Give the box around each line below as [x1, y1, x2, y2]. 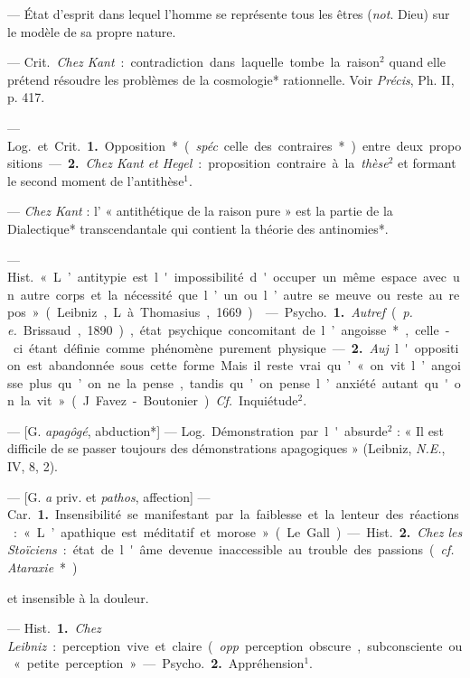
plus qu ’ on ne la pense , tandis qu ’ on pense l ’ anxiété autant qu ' [29, 373, 448, 392]
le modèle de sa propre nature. [7, 22, 176, 41]
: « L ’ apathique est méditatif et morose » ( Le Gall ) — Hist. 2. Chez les [13, 522, 463, 541]
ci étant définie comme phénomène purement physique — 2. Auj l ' [13, 338, 409, 357]
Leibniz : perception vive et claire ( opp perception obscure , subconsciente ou [7, 636, 463, 655]
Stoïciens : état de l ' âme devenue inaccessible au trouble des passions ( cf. [7, 540, 455, 559]
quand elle [389, 52, 446, 71]
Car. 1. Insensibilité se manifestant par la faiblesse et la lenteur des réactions [7, 505, 459, 524]
